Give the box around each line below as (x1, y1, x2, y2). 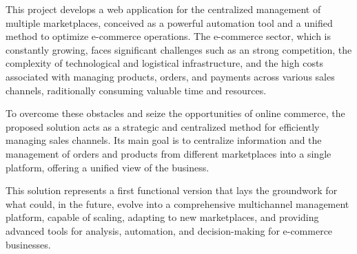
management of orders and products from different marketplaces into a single (6, 146, 331, 160)
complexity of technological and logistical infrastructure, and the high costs (6, 56, 323, 70)
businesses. (6, 237, 51, 251)
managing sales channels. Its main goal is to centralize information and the (6, 133, 322, 147)
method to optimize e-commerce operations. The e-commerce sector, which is (6, 29, 331, 43)
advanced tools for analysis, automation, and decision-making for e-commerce (6, 223, 333, 237)
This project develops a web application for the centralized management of (6, 2, 321, 16)
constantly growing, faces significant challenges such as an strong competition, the (6, 42, 352, 56)
